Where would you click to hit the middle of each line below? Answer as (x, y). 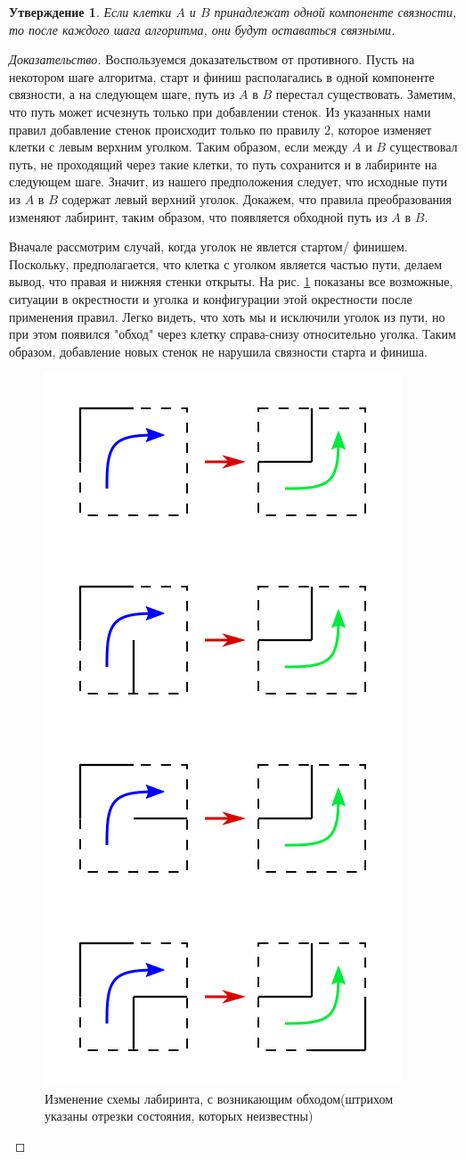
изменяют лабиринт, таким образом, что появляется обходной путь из (198, 216)
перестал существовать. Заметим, (366, 94)
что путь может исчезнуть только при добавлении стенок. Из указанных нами (220, 111)
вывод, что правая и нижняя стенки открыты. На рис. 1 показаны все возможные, (231, 281)
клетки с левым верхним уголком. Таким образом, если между (179, 147)
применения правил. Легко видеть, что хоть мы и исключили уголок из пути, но (227, 316)
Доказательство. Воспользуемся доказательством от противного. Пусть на (212, 59)
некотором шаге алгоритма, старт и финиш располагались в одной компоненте (222, 76)
